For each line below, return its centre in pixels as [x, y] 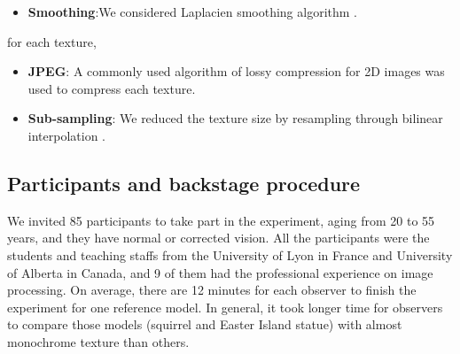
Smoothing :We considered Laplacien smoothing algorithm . [192, 12]
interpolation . [66, 135]
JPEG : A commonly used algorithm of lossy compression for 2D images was [236, 71]
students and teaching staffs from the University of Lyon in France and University [230, 254]
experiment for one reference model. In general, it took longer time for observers [225, 307]
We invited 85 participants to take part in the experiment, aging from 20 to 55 [221, 220]
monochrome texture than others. [98, 341]
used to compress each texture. [112, 88]
